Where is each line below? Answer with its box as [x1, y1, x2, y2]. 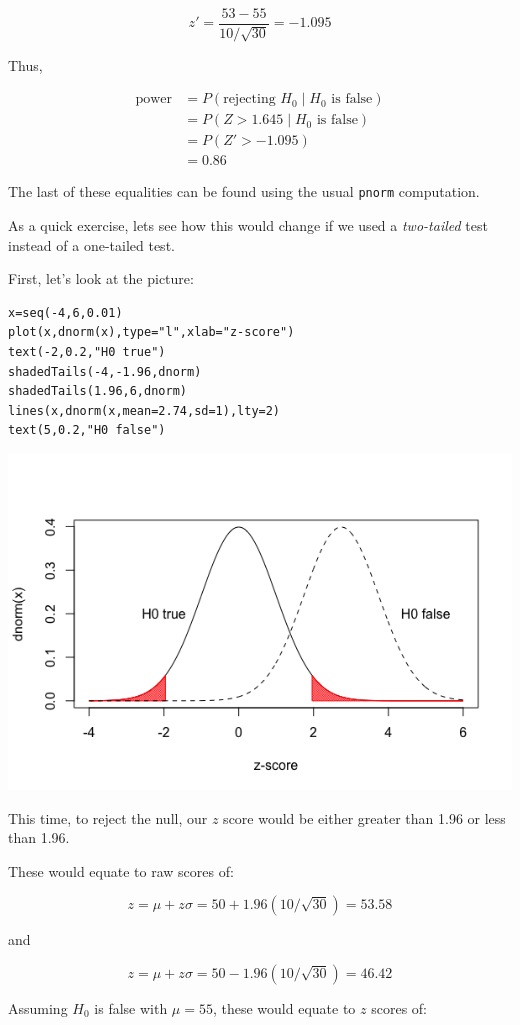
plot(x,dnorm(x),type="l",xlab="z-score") [8, 325, 295, 340]
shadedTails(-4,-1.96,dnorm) [8, 364, 202, 379]
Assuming [8, 997, 68, 1018]
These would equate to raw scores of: [8, 860, 234, 881]
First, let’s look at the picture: [8, 268, 194, 289]
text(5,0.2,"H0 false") [8, 423, 166, 438]
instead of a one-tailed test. [8, 234, 175, 255]
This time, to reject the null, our [8, 807, 208, 828]
